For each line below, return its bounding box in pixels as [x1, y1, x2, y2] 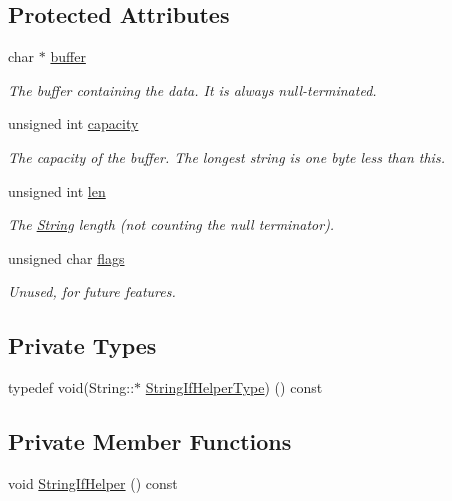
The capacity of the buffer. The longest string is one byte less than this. [8, 146, 445, 167]
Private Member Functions [8, 426, 292, 457]
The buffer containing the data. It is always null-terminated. [8, 79, 377, 100]
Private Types [8, 330, 157, 361]
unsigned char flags [8, 247, 125, 268]
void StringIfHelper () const [8, 472, 178, 493]
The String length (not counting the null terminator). [8, 214, 335, 235]
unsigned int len [8, 180, 106, 201]
